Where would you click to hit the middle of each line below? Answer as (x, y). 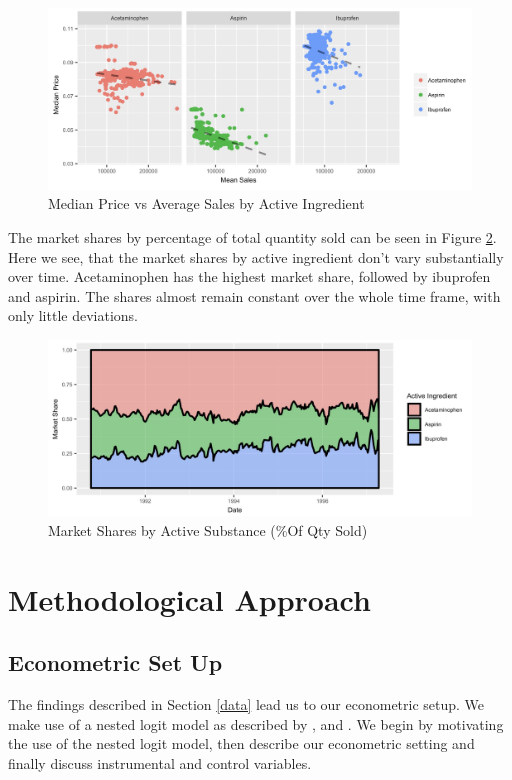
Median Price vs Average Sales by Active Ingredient (206, 203)
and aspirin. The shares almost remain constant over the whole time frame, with (254, 295)
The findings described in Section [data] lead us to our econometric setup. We (246, 704)
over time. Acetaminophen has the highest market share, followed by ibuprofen (249, 276)
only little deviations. (73, 315)
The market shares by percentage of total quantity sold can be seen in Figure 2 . (252, 236)
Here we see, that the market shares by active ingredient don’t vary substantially (256, 256)
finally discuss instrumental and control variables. (160, 762)
